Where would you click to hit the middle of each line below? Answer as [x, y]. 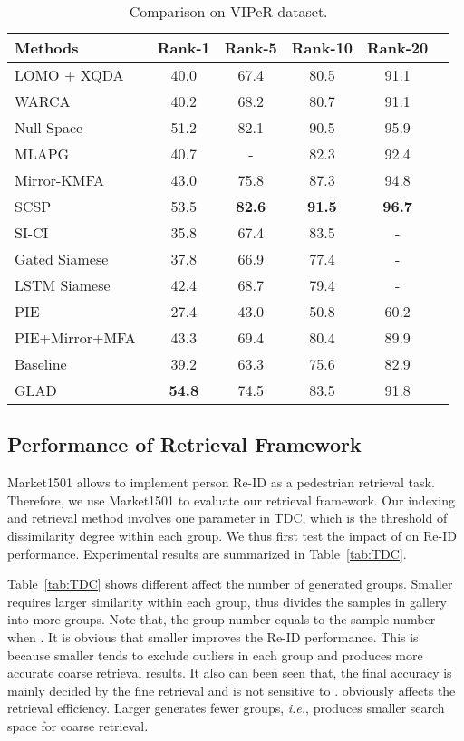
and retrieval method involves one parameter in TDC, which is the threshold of [227, 518]
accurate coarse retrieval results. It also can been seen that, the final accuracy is [230, 673]
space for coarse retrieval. [78, 725]
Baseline [41, 364]
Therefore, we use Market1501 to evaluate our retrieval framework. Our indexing [231, 500]
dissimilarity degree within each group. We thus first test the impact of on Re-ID [232, 535]
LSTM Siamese [63, 285]
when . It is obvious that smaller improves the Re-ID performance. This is [213, 636]
